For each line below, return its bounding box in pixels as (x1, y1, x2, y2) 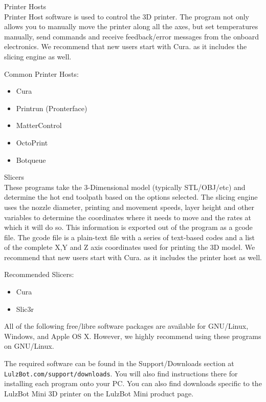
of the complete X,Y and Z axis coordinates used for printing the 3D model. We (4, 242, 255, 252)
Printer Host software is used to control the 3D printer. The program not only (4, 11, 249, 22)
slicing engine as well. (4, 51, 72, 61)
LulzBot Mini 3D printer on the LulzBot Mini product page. (4, 388, 194, 398)
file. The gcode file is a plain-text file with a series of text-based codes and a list (4, 231, 255, 242)
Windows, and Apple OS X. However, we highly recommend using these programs (4, 330, 261, 341)
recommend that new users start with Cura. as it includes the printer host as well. (4, 251, 262, 262)
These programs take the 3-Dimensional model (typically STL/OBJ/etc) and (4, 181, 246, 192)
